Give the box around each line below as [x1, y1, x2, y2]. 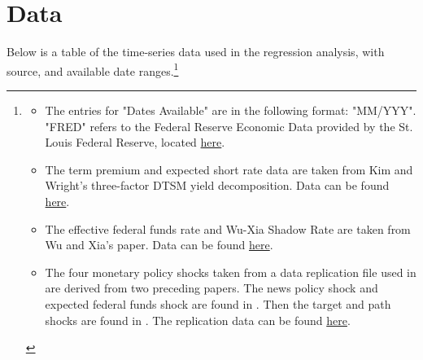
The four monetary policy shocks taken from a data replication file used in [45, 263, 416, 280]
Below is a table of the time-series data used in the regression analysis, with [7, 43, 385, 60]
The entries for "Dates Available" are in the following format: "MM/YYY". [45, 101, 416, 118]
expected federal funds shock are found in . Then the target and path [45, 295, 391, 312]
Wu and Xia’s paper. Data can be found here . [45, 236, 273, 253]
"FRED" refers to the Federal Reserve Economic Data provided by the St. [45, 117, 413, 134]
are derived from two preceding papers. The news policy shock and [45, 279, 378, 296]
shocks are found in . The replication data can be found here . [45, 311, 351, 328]
